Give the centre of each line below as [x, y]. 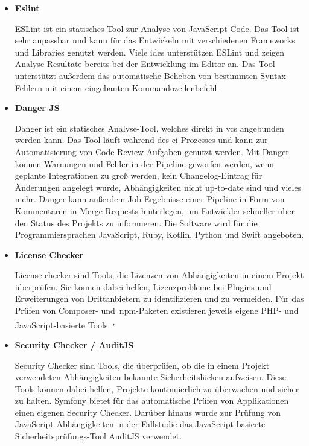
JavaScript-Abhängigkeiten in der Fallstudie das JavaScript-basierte [140, 424]
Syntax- [275, 75]
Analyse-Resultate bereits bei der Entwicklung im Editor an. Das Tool [145, 64]
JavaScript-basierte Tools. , [65, 323]
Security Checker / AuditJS [74, 344]
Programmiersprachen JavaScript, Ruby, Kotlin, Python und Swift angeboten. [159, 234]
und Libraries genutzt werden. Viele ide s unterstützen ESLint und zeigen [150, 52]
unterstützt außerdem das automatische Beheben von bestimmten [136, 75]
